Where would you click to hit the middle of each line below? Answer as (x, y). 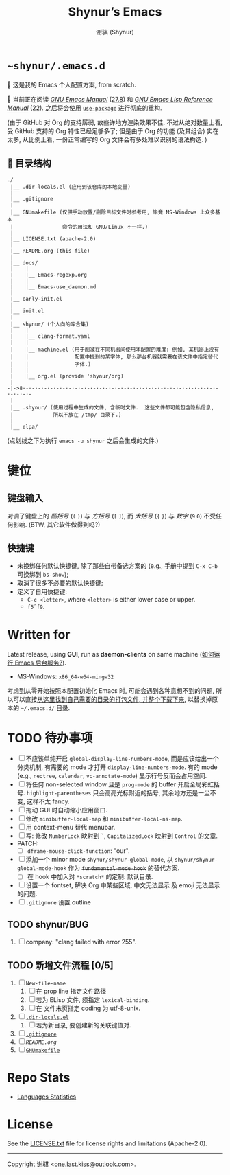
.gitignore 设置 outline (58, 902)
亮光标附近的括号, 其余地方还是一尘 (161, 793)
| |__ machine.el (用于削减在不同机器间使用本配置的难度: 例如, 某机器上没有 (115, 350)
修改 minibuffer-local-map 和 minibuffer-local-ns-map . (104, 819)
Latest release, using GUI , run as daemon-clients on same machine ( (105, 654)
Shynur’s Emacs (115, 12)
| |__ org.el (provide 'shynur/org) (67, 376)
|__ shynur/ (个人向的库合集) (49, 324)
